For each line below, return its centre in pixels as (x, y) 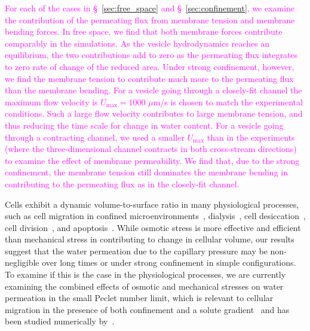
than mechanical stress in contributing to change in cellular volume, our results (150, 239)
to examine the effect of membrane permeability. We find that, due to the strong (152, 160)
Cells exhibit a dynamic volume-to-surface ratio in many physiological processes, (152, 204)
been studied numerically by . (60, 321)
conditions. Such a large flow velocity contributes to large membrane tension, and (154, 113)
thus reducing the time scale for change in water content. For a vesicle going (144, 125)
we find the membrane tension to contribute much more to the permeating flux (149, 78)
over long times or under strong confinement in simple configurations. (169, 262)
